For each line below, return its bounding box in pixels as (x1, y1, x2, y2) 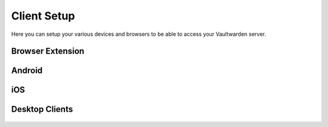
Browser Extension (11, 46, 84, 57)
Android (11, 66, 43, 76)
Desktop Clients (11, 104, 73, 115)
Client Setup (11, 9, 75, 22)
